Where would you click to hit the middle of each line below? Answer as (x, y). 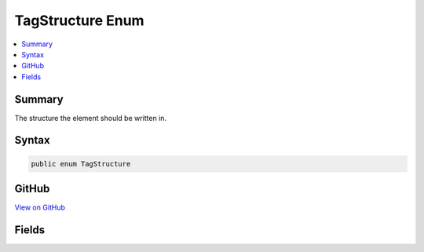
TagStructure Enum (79, 20)
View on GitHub (40, 207)
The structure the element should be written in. (91, 118)
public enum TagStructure (81, 164)
